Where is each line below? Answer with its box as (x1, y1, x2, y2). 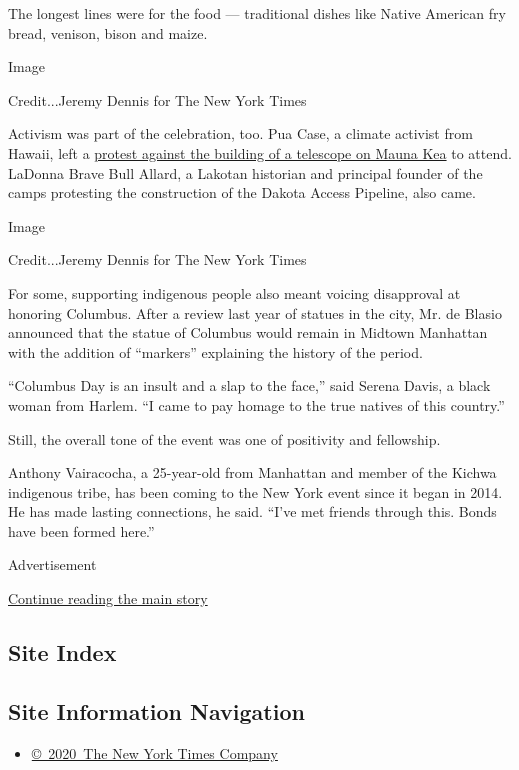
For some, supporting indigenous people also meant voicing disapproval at (8, 282, 461, 303)
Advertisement (8, 554, 97, 575)
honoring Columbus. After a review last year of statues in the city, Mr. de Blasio (8, 302, 502, 323)
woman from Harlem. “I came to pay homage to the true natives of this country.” (8, 394, 505, 415)
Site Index (8, 637, 117, 668)
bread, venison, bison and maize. (8, 22, 208, 43)
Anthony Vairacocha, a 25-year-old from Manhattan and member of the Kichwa (8, 462, 497, 483)
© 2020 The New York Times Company (31, 742, 278, 763)
